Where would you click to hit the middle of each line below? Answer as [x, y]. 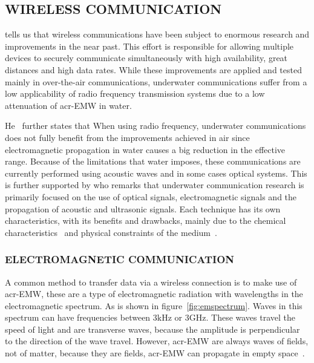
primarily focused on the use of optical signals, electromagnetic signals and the [151, 196]
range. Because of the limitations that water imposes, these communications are [153, 161]
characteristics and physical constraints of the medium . [111, 232]
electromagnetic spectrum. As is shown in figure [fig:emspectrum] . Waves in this [154, 305]
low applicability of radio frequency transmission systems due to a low [135, 93]
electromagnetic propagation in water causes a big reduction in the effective [145, 149]
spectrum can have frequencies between [78, 317]
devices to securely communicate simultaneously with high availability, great [146, 58]
